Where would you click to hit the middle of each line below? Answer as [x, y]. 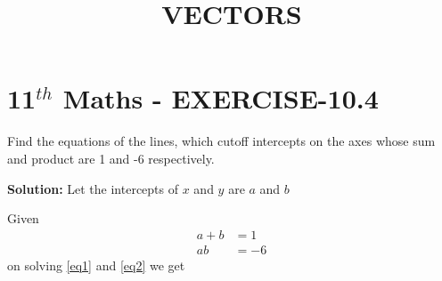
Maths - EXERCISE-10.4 [221, 98]
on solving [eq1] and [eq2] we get [96, 265]
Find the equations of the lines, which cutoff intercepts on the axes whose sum [221, 141]
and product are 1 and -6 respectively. [111, 158]
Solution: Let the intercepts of [93, 188]
